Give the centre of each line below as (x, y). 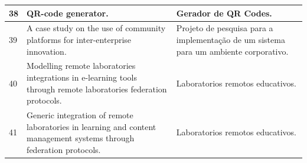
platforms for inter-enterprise (79, 39)
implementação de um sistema (231, 39)
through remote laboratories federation (97, 89)
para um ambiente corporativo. (232, 51)
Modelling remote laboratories (81, 66)
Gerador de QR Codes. (224, 13)
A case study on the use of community (96, 28)
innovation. (47, 51)
